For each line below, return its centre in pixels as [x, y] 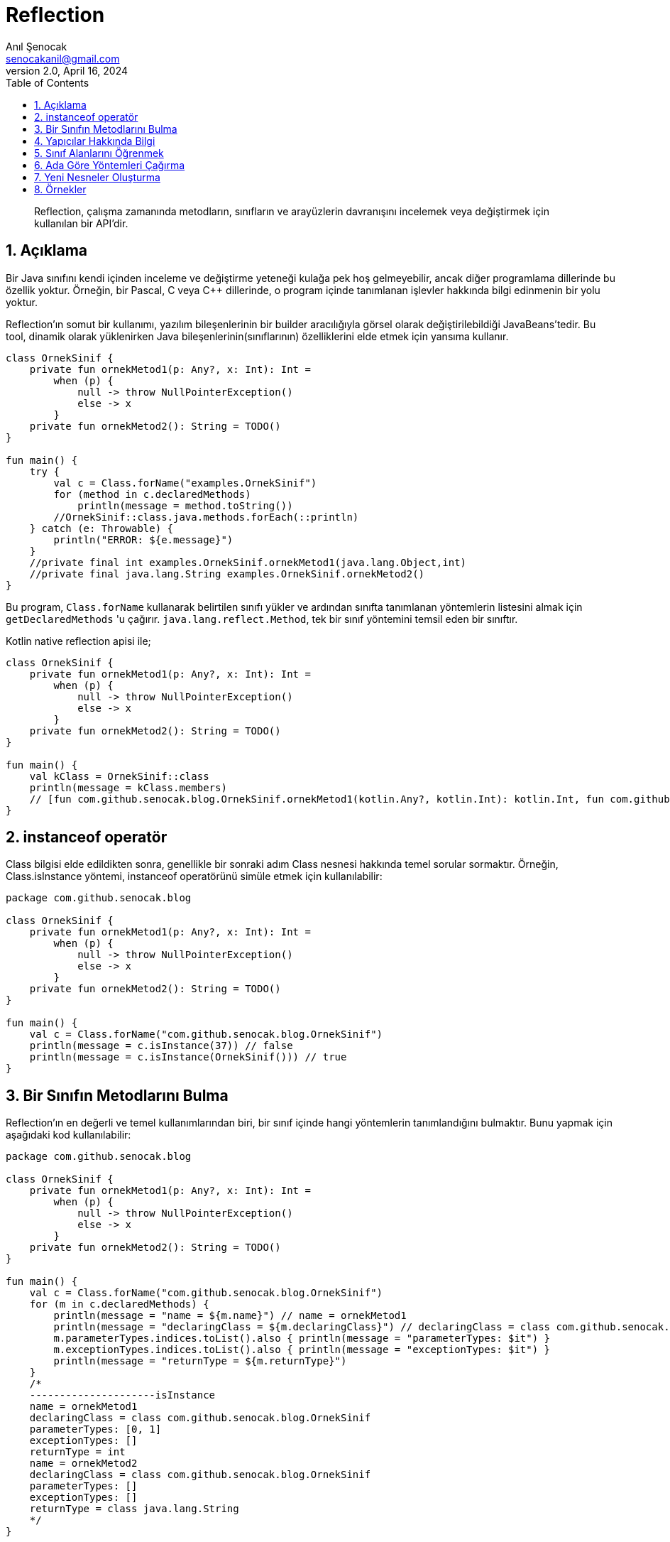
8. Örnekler [60, 189]
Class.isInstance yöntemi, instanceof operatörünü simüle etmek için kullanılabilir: [194, 876]
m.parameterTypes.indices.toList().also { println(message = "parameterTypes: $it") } [302, 1339]
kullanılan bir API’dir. [81, 223]
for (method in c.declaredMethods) [152, 494]
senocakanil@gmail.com [63, 58]
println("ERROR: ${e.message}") [143, 539]
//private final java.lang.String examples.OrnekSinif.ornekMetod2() [227, 574]
